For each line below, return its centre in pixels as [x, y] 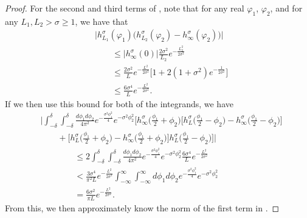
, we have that [102, 21]
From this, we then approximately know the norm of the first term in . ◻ [142, 207]
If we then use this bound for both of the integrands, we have [119, 103]
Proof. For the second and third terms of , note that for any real [125, 8]
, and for [286, 8]
